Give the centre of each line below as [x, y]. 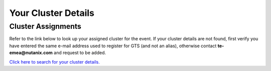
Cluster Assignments [45, 26]
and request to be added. [80, 53]
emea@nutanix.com [31, 53]
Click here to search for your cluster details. [54, 62]
